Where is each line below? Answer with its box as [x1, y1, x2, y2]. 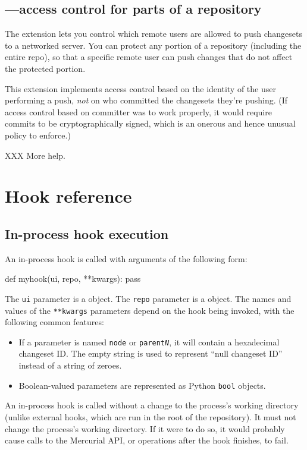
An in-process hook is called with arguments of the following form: [5, 252, 248, 265]
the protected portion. [5, 62, 86, 74]
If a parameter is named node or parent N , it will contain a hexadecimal [18, 335, 280, 348]
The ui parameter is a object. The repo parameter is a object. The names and [5, 292, 292, 304]
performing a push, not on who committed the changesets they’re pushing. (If [5, 94, 288, 106]
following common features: [5, 316, 104, 328]
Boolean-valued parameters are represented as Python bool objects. [18, 379, 266, 391]
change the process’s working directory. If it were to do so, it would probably [5, 422, 285, 435]
